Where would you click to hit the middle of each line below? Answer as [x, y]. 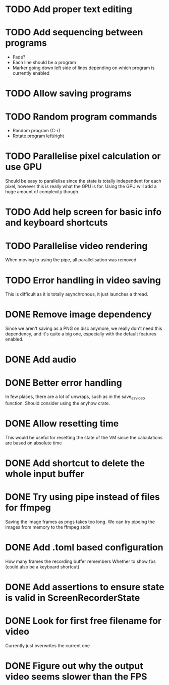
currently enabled [31, 73]
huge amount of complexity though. [42, 192]
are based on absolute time [34, 443]
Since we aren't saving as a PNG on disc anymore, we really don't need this [84, 328]
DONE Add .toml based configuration [84, 548]
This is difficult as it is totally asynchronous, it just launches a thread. [77, 294]
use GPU [24, 167]
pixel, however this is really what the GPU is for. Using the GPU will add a [81, 186]
